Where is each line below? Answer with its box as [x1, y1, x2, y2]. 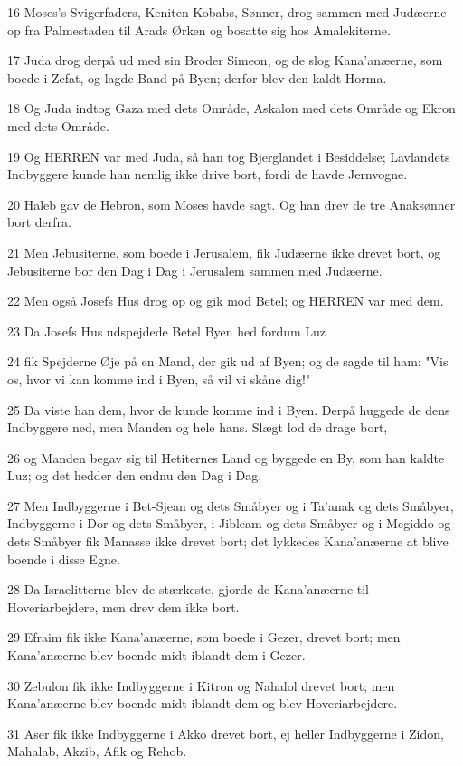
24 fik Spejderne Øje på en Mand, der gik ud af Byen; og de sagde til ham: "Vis [7, 352, 449, 371]
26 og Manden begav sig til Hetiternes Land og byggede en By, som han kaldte [7, 448, 445, 467]
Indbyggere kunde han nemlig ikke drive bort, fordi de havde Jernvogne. [7, 165, 408, 184]
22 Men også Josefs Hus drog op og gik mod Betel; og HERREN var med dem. [7, 291, 444, 310]
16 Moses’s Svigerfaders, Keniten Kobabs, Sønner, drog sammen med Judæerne [7, 3, 447, 21]
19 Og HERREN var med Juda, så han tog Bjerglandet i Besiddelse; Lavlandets [7, 147, 450, 165]
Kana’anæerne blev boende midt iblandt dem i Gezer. [7, 646, 306, 665]
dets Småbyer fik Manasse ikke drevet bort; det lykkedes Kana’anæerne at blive [7, 532, 449, 551]
